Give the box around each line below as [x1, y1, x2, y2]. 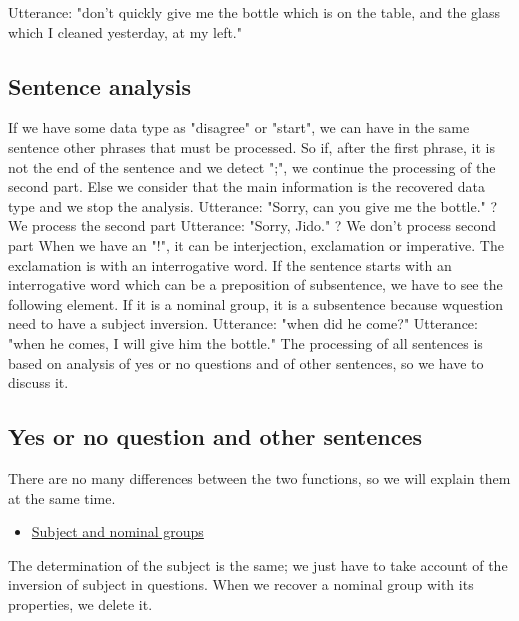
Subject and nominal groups [31, 521, 204, 542]
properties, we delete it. [8, 593, 153, 614]
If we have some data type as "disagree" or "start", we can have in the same [8, 117, 470, 138]
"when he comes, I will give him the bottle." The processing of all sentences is [8, 332, 483, 353]
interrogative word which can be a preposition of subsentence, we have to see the [8, 274, 503, 295]
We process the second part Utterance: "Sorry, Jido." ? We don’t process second [8, 215, 497, 236]
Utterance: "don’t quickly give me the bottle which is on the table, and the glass [8, 2, 500, 22]
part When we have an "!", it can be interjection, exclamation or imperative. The [8, 234, 504, 255]
